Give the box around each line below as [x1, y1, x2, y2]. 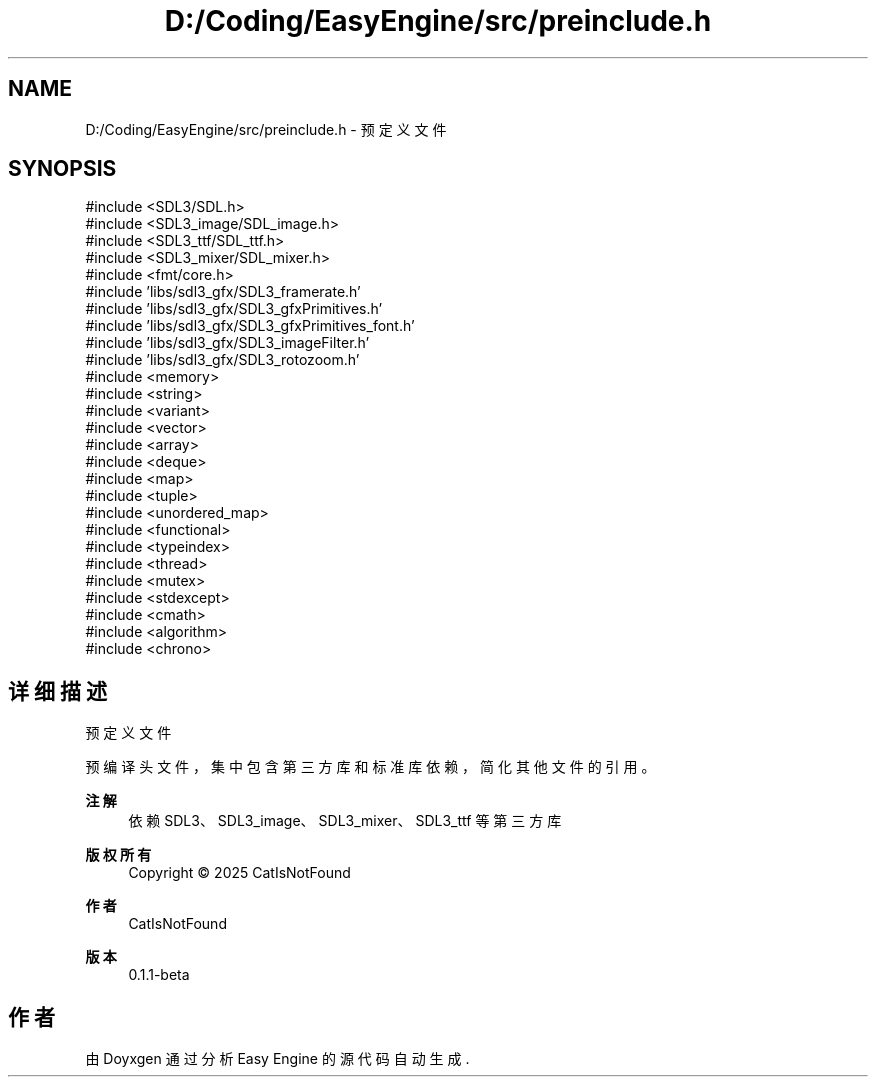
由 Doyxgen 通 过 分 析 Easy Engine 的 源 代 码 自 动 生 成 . [85, 1050, 470, 1068]
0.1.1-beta [128, 966, 190, 984]
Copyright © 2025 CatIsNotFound [128, 864, 351, 882]
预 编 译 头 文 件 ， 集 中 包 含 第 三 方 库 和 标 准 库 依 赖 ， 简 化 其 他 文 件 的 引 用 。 [85, 758, 656, 776]
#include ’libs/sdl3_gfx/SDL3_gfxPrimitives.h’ [85, 300, 383, 318]
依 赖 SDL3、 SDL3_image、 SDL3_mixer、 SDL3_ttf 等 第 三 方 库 [128, 812, 562, 830]
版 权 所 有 [85, 846, 152, 864]
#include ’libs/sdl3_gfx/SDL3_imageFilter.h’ [85, 334, 370, 352]
